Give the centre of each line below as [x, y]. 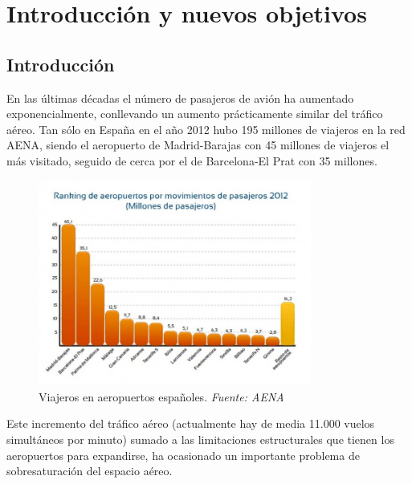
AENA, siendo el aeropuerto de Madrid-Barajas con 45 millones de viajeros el [198, 145]
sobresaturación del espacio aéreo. [90, 471]
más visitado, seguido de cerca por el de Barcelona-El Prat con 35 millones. [192, 160]
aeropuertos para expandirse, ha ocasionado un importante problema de [183, 455]
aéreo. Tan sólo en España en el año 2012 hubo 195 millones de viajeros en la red [206, 129]
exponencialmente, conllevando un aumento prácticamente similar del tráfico [195, 114]
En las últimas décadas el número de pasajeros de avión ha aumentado [180, 98]
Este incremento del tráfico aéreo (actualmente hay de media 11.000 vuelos [191, 423]
